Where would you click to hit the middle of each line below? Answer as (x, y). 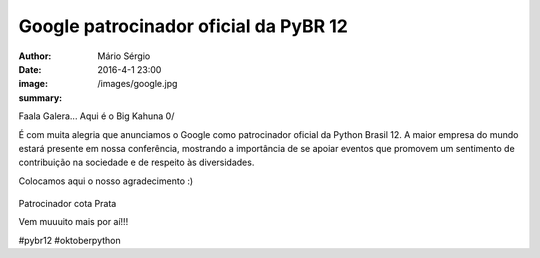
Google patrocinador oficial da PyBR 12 (183, 26)
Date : (30, 69)
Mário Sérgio (124, 56)
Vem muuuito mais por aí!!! (73, 222)
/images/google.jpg (137, 84)
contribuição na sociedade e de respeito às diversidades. (136, 162)
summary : (40, 97)
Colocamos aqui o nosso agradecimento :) (106, 181)
